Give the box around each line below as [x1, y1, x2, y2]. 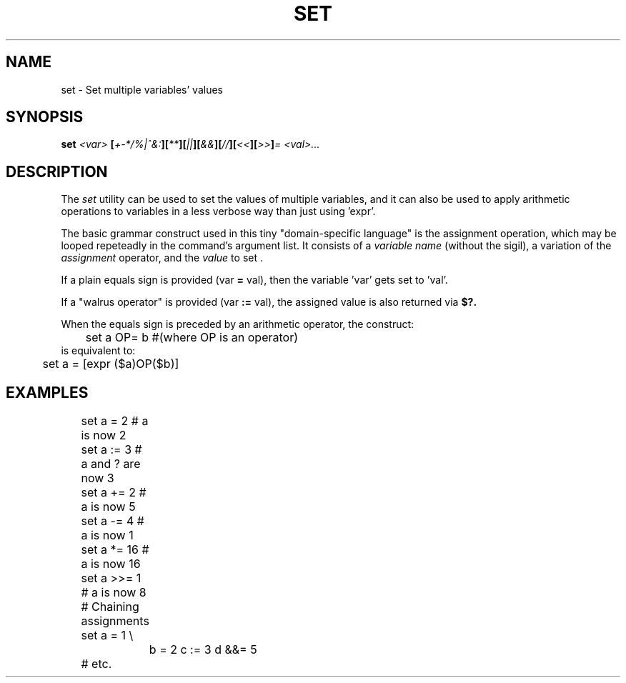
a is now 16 [81, 557, 141, 572]
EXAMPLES [6, 383, 89, 402]
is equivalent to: [61, 344, 136, 357]
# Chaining [81, 599, 139, 614]
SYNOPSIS [6, 108, 84, 126]
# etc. [81, 657, 112, 672]
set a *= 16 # [81, 542, 149, 557]
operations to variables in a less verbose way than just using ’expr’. [61, 205, 376, 218]
